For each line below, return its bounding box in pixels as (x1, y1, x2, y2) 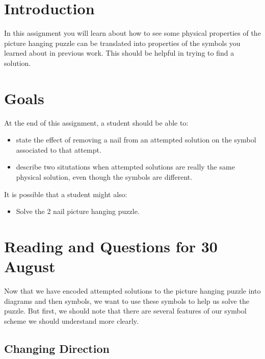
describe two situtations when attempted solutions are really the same (16, 161, 235, 172)
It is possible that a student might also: (4, 188, 127, 199)
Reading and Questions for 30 (4, 235, 218, 256)
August (4, 256, 56, 277)
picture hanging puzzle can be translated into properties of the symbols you (4, 37, 241, 48)
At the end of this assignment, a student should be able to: (4, 117, 189, 128)
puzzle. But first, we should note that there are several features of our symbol (4, 305, 247, 316)
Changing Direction (4, 340, 110, 356)
